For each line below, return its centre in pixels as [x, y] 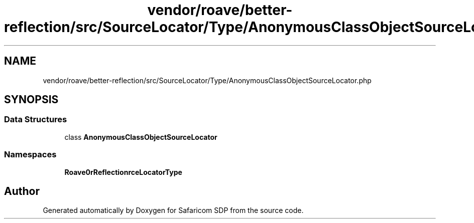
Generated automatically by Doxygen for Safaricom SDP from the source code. [173, 210]
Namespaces [30, 155]
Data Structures [36, 120]
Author [22, 191]
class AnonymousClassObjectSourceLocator [141, 137]
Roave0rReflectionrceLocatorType [123, 172]
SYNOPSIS [31, 100]
